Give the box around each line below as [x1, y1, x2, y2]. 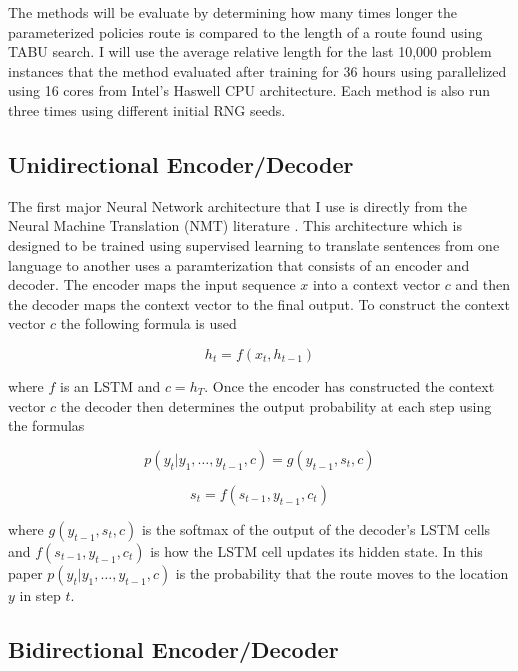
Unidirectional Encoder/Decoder [8, 148, 354, 179]
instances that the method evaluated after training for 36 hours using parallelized [8, 60, 507, 81]
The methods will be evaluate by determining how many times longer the [8, 2, 457, 22]
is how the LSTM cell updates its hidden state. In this [150, 540, 483, 561]
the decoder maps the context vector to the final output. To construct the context [8, 293, 510, 314]
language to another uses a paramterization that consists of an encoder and [8, 254, 470, 275]
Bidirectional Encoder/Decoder [8, 633, 339, 664]
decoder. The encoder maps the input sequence [8, 274, 296, 295]
